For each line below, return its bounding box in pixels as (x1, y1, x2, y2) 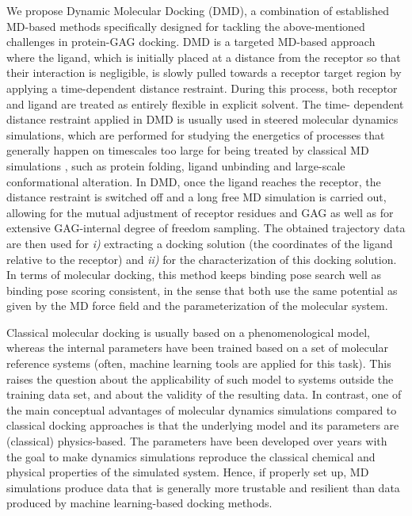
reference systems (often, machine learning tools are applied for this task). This (6, 355, 391, 372)
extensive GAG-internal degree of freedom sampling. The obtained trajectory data (6, 220, 406, 236)
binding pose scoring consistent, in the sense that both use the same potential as (6, 281, 398, 298)
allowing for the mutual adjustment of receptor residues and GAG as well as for (6, 204, 394, 220)
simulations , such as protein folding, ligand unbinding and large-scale (6, 157, 345, 174)
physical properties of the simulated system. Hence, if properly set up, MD (6, 464, 369, 480)
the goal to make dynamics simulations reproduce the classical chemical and (6, 448, 376, 464)
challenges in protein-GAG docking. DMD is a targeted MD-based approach (6, 33, 376, 50)
